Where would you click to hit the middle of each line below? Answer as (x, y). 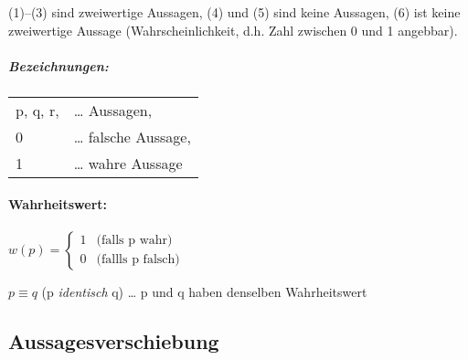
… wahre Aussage (128, 163)
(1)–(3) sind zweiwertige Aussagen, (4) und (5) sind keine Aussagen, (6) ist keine (234, 12)
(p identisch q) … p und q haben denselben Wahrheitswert (204, 291)
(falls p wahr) (134, 241)
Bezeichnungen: (58, 65)
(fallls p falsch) (138, 260)
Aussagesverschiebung (114, 340)
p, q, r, (37, 110)
